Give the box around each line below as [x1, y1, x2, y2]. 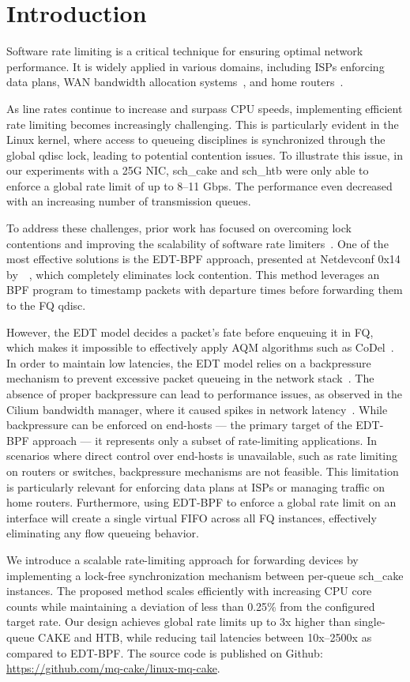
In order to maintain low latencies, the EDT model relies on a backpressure [6, 354, 371, 371]
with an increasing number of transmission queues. [6, 193, 251, 209]
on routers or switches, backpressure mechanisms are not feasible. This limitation [6, 462, 399, 479]
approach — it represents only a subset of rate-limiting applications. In [32, 431, 377, 448]
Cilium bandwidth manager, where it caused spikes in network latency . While [6, 401, 388, 417]
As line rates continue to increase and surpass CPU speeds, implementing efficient [6, 100, 403, 116]
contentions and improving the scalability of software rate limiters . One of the [6, 235, 389, 251]
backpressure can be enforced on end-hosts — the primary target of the [6, 416, 352, 433]
